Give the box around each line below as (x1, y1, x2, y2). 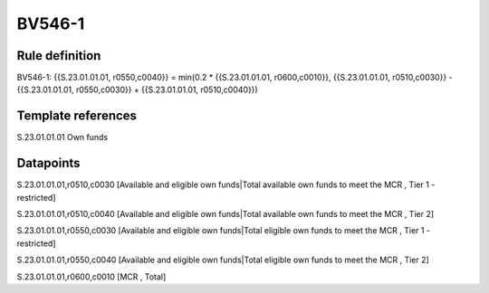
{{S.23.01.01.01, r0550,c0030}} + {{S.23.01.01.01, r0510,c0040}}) (16, 84, 258, 95)
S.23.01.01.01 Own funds (16, 132, 109, 143)
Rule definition (16, 48, 101, 63)
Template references (16, 109, 138, 124)
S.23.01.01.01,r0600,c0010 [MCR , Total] (16, 271, 167, 282)
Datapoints (16, 156, 81, 171)
